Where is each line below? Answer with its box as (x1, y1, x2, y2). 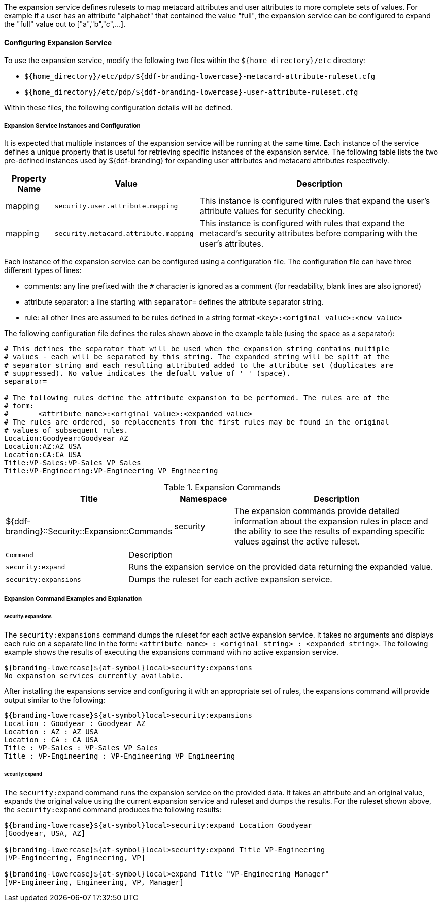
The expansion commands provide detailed (234, 506, 399, 516)
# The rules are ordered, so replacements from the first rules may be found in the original (4, 418, 389, 426)
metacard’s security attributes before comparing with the (199, 228, 418, 238)
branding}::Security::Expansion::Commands (6, 526, 173, 536)
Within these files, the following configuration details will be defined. (4, 103, 233, 112)
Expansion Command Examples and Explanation (4, 595, 142, 603)
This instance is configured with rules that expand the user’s (199, 196, 430, 206)
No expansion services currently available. (4, 672, 184, 680)
